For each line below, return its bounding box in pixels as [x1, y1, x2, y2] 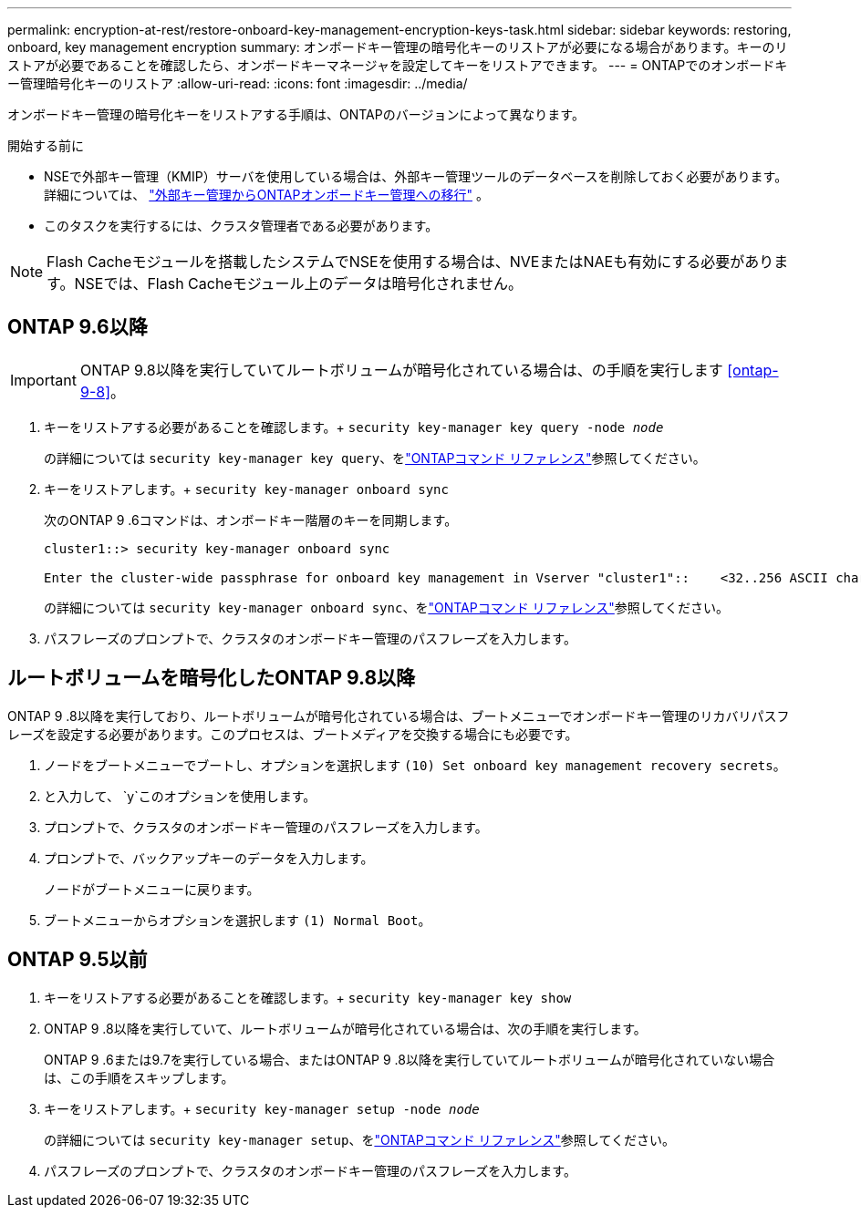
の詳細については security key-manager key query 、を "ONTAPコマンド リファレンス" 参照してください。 [44, 449, 706, 466]
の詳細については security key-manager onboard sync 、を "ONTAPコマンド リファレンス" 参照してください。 [44, 599, 729, 615]
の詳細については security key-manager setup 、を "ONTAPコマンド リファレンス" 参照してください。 [44, 1131, 675, 1148]
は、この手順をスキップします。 [44, 1069, 234, 1086]
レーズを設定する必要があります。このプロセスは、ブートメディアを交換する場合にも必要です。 [7, 726, 578, 742]
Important [10, 370, 77, 389]
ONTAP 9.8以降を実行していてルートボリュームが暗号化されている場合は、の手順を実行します [79, 360, 723, 379]
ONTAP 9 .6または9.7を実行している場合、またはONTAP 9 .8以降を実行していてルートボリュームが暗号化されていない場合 [44, 1051, 775, 1067]
